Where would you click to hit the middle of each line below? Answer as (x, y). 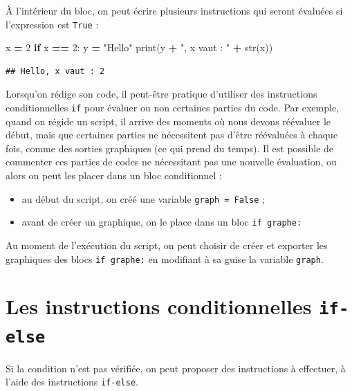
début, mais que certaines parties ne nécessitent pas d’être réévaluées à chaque (172, 135)
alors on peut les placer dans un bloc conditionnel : (114, 175)
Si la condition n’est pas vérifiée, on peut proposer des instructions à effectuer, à (176, 368)
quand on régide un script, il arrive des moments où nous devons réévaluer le (168, 121)
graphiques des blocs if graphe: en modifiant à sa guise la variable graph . (165, 258)
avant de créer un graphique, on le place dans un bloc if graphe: (162, 222)
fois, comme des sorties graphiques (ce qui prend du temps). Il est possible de (170, 148)
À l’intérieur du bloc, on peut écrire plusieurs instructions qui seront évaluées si (174, 10)
